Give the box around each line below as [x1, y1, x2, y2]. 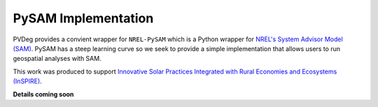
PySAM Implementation [13, 10, 154, 26]
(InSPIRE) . [13, 77, 42, 85]
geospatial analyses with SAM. [13, 55, 101, 63]
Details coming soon [13, 90, 74, 98]
